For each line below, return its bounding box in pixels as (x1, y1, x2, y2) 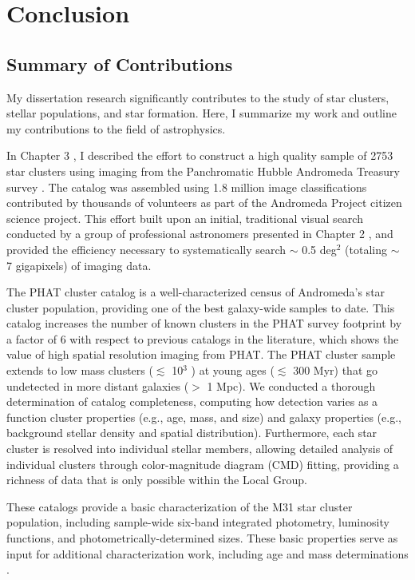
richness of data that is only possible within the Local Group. (6, 471, 307, 488)
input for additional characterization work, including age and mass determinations (6, 545, 409, 562)
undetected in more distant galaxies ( (6, 377, 189, 394)
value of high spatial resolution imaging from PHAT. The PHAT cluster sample (6, 346, 396, 363)
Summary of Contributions (6, 51, 233, 76)
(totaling (345, 240, 388, 257)
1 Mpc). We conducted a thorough (207, 377, 376, 394)
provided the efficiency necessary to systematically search (6, 240, 287, 257)
